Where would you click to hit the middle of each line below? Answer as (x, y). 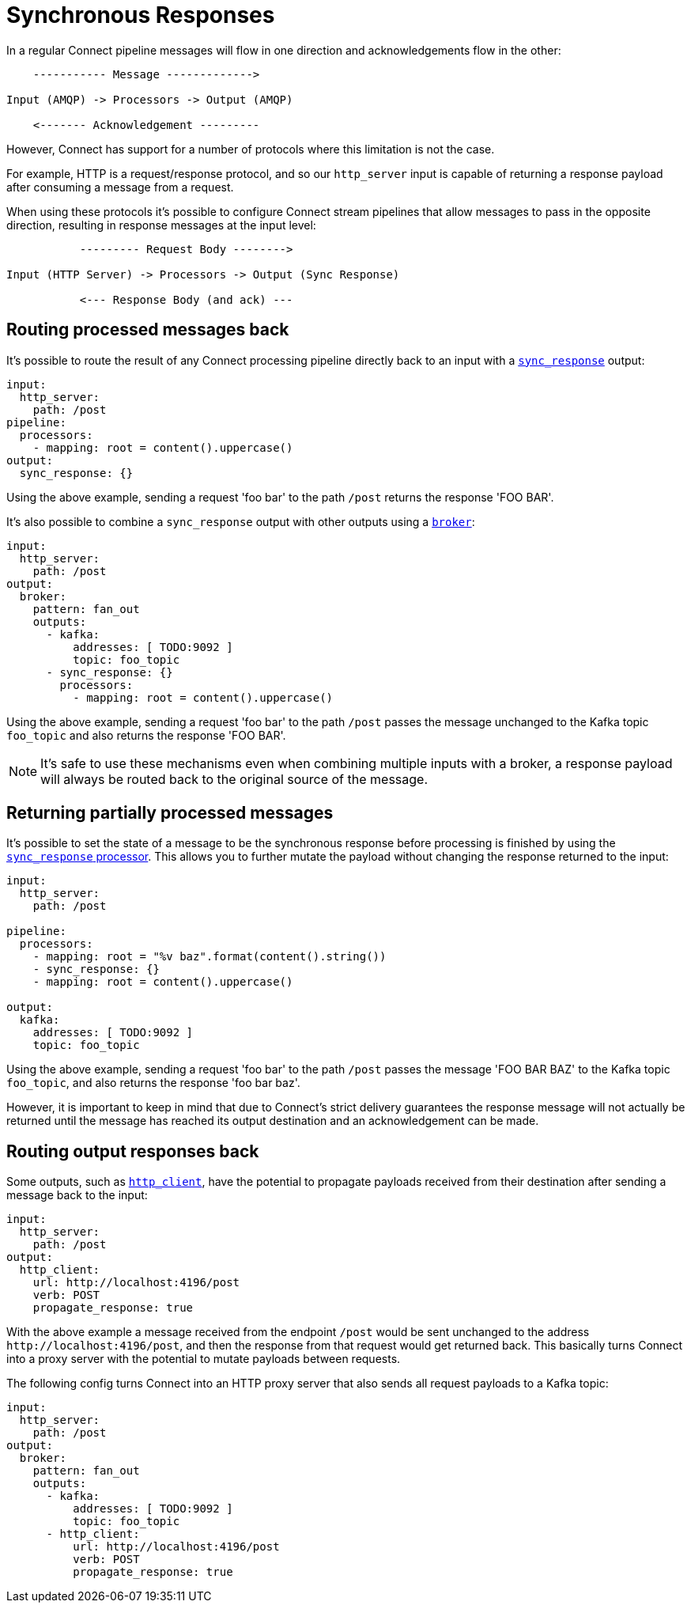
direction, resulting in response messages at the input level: (161, 225)
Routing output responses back (133, 1151)
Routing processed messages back (148, 330)
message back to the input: (77, 1195)
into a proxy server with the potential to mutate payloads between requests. (204, 1359)
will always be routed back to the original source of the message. (234, 779)
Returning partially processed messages (170, 813)
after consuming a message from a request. (120, 187)
